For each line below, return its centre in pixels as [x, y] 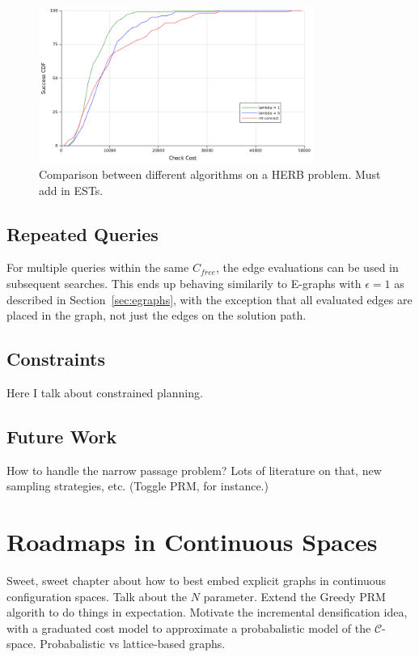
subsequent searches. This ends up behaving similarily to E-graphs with [184, 283]
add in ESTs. [71, 190]
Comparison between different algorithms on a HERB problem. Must [210, 174]
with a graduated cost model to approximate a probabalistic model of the [189, 627]
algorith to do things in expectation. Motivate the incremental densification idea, [207, 612]
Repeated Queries [83, 233]
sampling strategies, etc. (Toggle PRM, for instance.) [138, 486]
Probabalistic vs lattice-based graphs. [133, 644]
